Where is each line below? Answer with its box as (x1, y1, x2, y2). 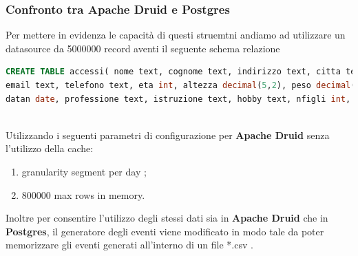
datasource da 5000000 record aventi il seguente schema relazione (6, 41, 280, 55)
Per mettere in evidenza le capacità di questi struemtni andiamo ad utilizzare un (6, 28, 346, 42)
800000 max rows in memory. (21, 187, 145, 202)
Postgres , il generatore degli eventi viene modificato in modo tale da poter (6, 224, 324, 238)
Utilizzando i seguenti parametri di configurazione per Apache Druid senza (6, 127, 330, 142)
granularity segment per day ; (21, 164, 147, 178)
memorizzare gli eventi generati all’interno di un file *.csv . (6, 237, 253, 252)
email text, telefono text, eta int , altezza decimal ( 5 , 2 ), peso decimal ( (6, 81, 356, 90)
